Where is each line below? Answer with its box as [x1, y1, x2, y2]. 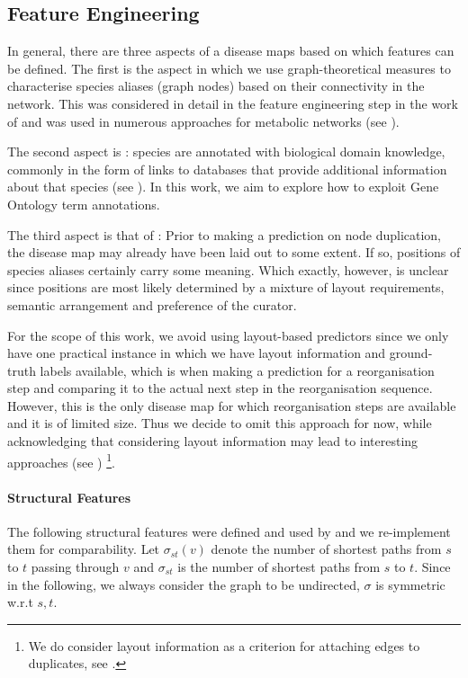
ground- [389, 343, 433, 362]
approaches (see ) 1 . [7, 450, 115, 471]
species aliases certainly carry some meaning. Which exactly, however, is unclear [7, 260, 449, 279]
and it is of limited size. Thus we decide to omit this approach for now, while [7, 414, 432, 433]
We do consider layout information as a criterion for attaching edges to [28, 636, 420, 655]
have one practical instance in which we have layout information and [7, 343, 386, 362]
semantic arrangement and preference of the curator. [7, 295, 297, 314]
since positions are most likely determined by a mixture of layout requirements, [7, 278, 445, 297]
